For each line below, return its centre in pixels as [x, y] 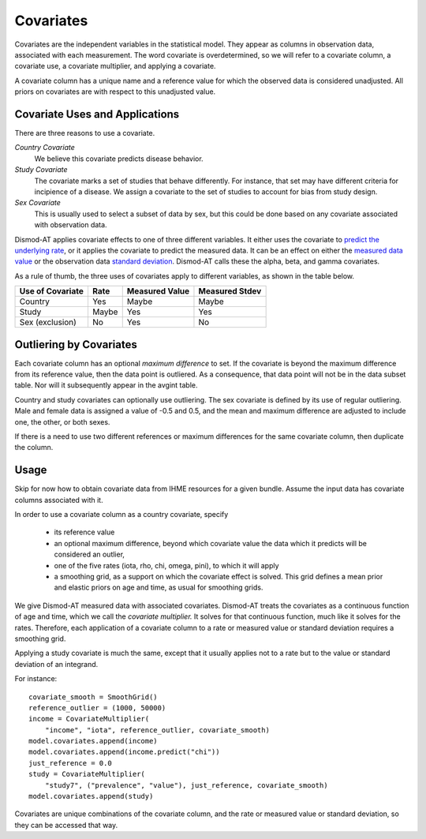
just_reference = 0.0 [70, 763]
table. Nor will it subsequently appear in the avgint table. [106, 385]
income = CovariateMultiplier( [89, 719]
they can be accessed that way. [66, 825]
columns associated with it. [59, 500]
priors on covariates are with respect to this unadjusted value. [115, 92]
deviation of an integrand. [56, 664]
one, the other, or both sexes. [62, 421]
